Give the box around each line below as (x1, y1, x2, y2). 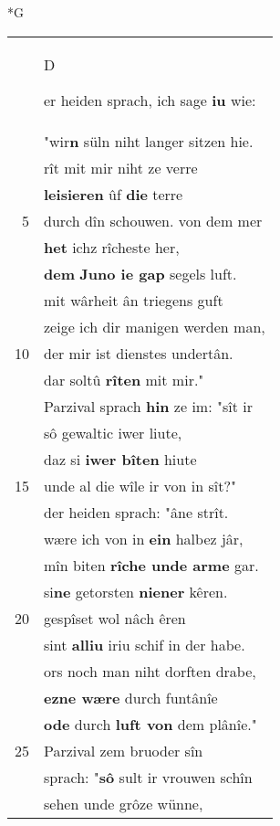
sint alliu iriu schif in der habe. (44, 633, 245, 655)
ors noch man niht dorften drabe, (44, 660, 256, 682)
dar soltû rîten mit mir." (44, 368, 204, 390)
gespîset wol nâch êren (44, 607, 186, 629)
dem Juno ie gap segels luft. (44, 262, 237, 284)
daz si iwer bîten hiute (44, 448, 197, 470)
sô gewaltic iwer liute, (44, 421, 182, 443)
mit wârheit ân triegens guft (44, 289, 223, 311)
